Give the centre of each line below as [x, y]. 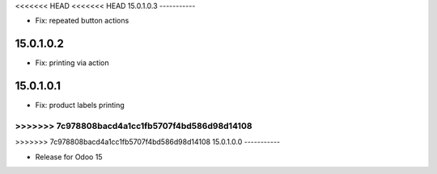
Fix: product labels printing [80, 106]
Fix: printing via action [72, 63]
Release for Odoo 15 [69, 156]
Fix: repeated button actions [82, 21]
